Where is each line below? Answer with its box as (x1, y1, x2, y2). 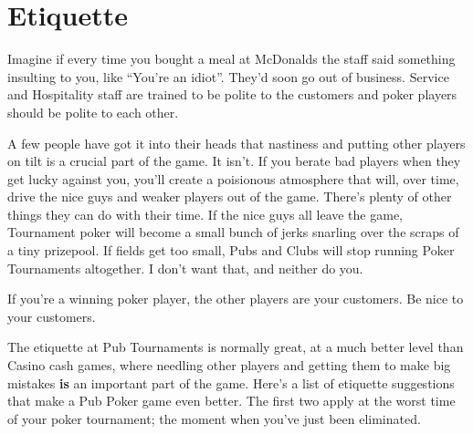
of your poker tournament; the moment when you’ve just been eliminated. (7, 408, 421, 428)
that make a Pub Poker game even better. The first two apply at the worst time (7, 391, 456, 410)
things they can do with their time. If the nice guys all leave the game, (7, 204, 403, 223)
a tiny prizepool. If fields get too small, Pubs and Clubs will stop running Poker (7, 241, 455, 260)
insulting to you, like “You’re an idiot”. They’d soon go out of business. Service (7, 67, 449, 86)
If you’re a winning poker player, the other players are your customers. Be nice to (7, 289, 464, 308)
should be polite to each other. (7, 102, 179, 121)
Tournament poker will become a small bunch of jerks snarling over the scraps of (7, 222, 459, 242)
